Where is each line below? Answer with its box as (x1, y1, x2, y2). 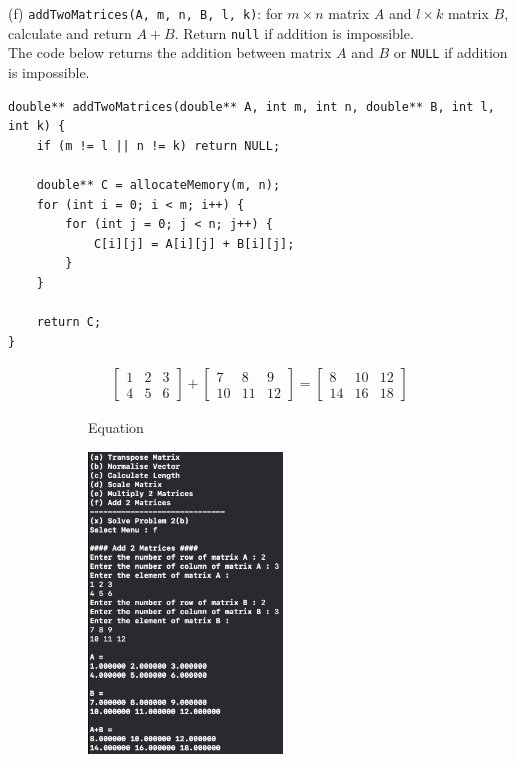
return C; (36, 315, 102, 330)
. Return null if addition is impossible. (174, 22, 414, 43)
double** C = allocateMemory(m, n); (36, 177, 281, 192)
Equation (88, 417, 144, 438)
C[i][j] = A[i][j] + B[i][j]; (93, 236, 295, 251)
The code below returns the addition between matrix (8, 42, 332, 63)
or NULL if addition (393, 42, 508, 63)
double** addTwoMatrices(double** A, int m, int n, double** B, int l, (8, 99, 495, 114)
